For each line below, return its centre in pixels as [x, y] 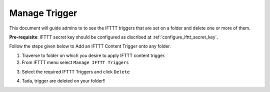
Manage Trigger [43, 13]
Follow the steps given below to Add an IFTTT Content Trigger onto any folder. [90, 46]
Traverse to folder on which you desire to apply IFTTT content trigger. [94, 55]
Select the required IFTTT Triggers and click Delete [76, 71]
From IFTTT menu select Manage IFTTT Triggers [75, 62]
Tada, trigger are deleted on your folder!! [64, 80]
